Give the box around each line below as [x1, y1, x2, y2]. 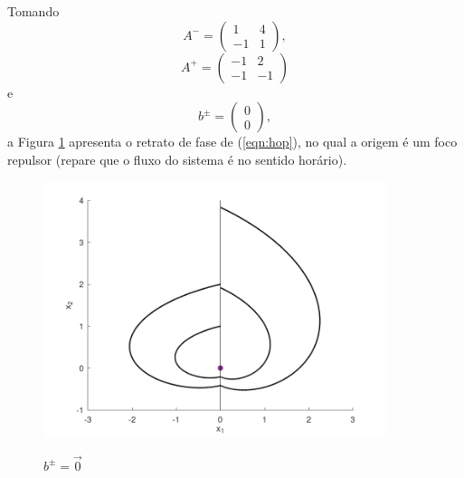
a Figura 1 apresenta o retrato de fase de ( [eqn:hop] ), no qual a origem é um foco [7, 132, 458, 151]
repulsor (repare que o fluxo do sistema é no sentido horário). [7, 149, 347, 168]
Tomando [7, 2, 60, 20]
